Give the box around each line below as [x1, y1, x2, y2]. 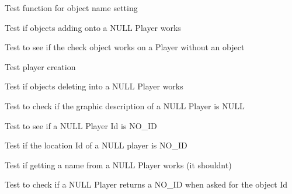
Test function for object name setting [5, 2, 138, 13]
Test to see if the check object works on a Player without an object [5, 41, 245, 53]
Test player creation [5, 60, 76, 72]
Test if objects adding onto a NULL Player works [5, 21, 181, 33]
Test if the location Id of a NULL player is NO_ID [5, 139, 187, 151]
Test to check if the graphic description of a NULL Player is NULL [5, 99, 245, 112]
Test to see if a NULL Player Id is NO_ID [5, 119, 157, 131]
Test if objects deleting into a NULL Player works [5, 80, 183, 92]
